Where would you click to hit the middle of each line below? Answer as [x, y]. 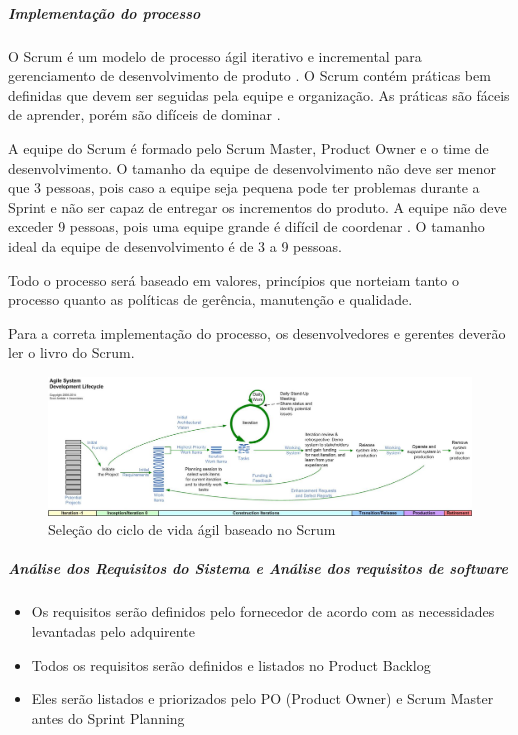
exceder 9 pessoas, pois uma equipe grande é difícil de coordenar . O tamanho [246, 226]
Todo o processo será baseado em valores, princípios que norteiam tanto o [233, 279]
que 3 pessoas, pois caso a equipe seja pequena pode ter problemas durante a [244, 187]
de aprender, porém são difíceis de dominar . [144, 114]
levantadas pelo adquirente [113, 630]
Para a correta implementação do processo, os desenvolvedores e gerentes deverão [257, 332]
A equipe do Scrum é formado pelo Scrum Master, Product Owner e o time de [248, 147]
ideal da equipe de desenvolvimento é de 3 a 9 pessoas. [175, 245]
